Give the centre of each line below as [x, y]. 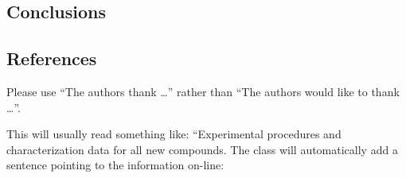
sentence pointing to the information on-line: [115, 165]
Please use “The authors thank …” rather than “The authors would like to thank [203, 91]
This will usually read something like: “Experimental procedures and [174, 134]
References [52, 58]
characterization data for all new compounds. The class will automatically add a [202, 149]
